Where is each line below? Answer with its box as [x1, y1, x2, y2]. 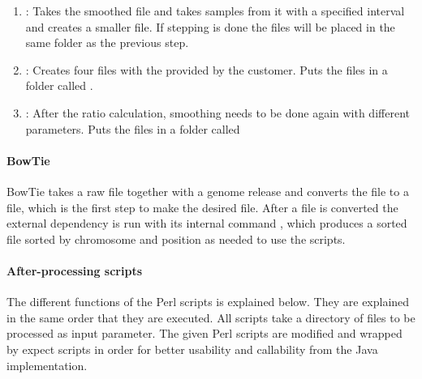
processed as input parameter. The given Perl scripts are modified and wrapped [6, 325, 403, 342]
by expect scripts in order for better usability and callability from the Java [6, 340, 378, 357]
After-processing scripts [6, 262, 143, 279]
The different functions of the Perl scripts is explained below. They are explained [6, 293, 410, 310]
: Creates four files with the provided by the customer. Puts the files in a [25, 61, 388, 78]
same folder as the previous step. [25, 34, 189, 51]
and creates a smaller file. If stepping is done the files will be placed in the [25, 18, 395, 35]
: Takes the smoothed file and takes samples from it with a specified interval [25, 2, 405, 19]
